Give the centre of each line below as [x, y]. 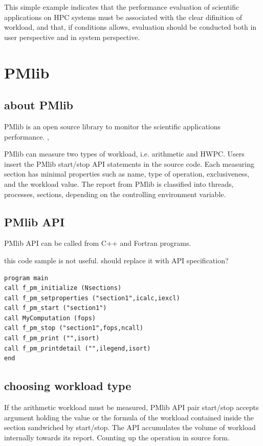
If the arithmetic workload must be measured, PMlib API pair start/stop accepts [131, 407]
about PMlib [39, 105]
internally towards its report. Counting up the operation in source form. [117, 437]
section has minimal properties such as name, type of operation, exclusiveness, [127, 174]
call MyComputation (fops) [50, 318]
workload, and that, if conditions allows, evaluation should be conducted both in [130, 27]
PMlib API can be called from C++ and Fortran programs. [98, 243]
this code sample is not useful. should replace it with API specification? [116, 260]
